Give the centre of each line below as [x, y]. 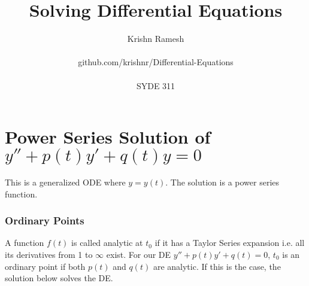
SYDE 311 [156, 85]
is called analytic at [107, 243]
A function [25, 243]
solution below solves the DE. [59, 278]
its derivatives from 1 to [49, 255]
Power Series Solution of [108, 137]
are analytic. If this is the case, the [217, 266]
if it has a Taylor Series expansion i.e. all [230, 243]
